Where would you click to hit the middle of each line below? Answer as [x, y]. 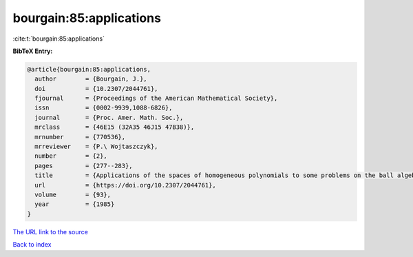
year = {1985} [75, 204]
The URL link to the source [51, 232]
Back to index [32, 245]
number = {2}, [71, 156]
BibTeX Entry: [33, 51]
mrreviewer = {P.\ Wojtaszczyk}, [96, 147]
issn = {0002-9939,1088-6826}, [104, 108]
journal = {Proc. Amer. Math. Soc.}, [109, 117]
